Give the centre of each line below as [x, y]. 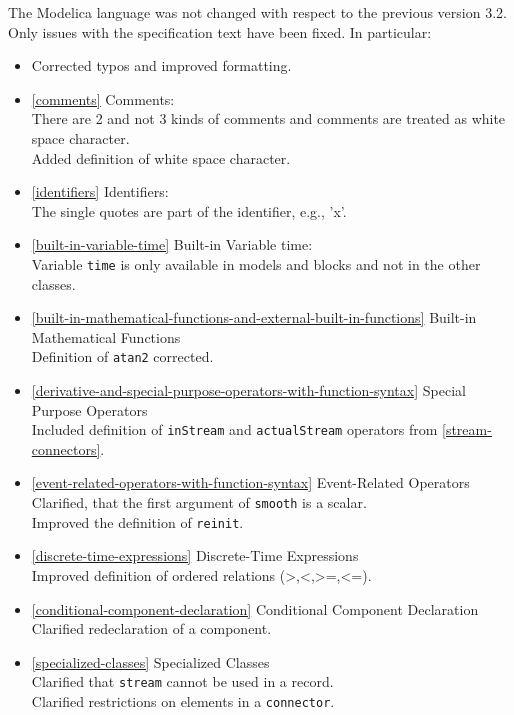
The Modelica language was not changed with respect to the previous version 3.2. [257, 12]
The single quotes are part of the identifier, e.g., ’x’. [189, 210]
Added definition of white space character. [161, 157]
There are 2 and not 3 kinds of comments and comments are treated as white [268, 118]
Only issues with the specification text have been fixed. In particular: [220, 31]
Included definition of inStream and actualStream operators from [234, 429]
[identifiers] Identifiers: [100, 191]
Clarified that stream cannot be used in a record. [182, 681]
